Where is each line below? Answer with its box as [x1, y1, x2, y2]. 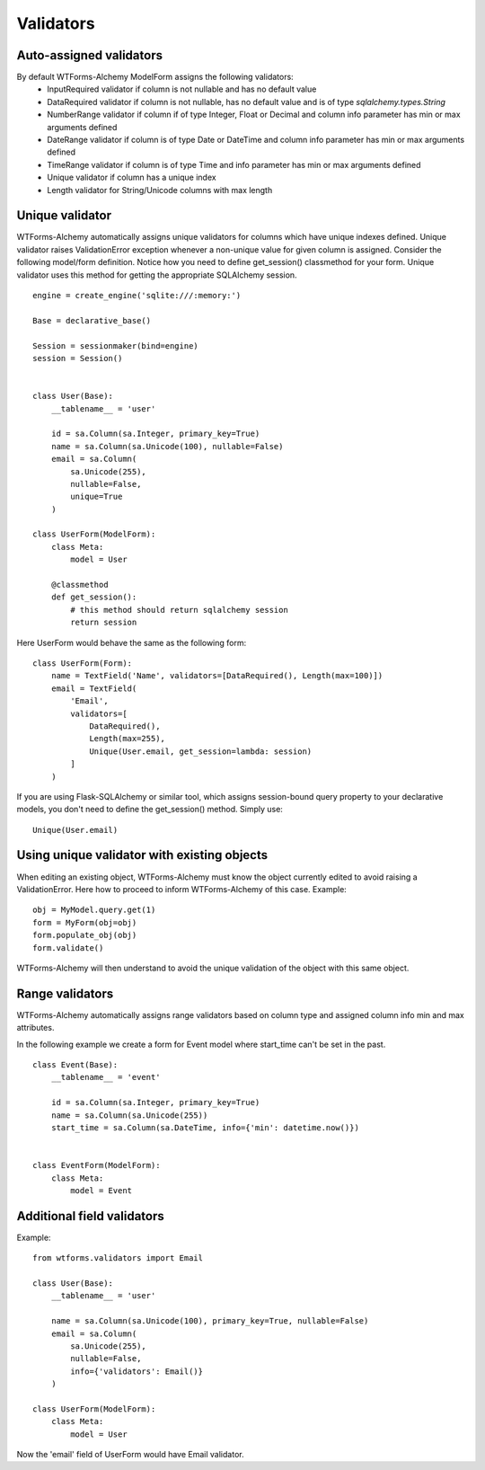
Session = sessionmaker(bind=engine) [32, 341, 199, 350]
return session [70, 617, 137, 628]
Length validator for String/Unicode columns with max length [47, 184, 273, 195]
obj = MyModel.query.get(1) [32, 905, 156, 916]
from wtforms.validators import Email [32, 1253, 204, 1263]
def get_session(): [50, 592, 137, 602]
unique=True [70, 491, 123, 502]
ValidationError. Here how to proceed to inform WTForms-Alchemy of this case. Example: [16, 883, 348, 894]
